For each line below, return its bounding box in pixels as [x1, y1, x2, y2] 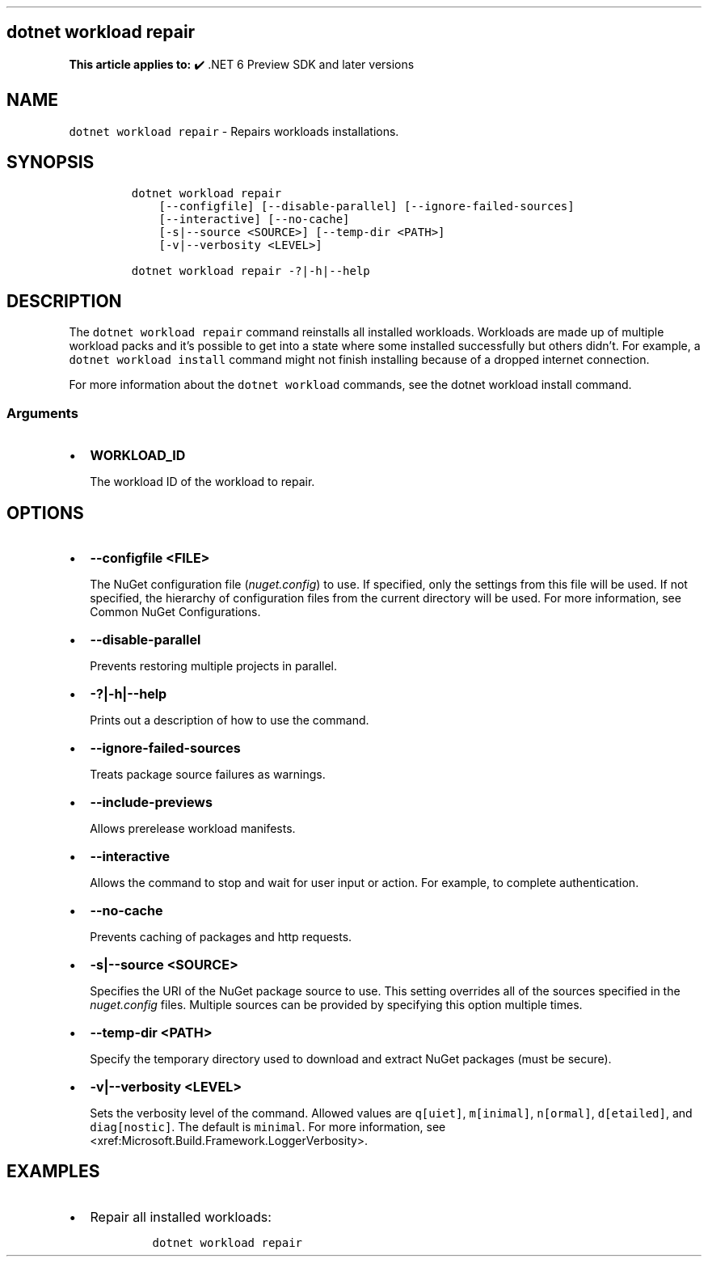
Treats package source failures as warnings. [90, 767, 326, 781]
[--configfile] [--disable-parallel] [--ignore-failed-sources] [158, 199, 575, 213]
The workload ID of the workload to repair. [90, 475, 315, 489]
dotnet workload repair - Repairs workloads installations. [69, 124, 399, 138]
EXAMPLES [6, 1161, 100, 1182]
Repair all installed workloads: [90, 1208, 272, 1225]
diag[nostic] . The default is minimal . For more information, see [90, 1119, 446, 1134]
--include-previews [90, 793, 213, 810]
